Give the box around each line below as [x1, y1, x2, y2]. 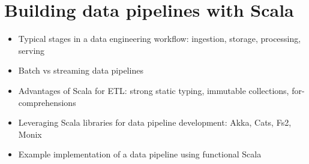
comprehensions [18, 96, 76, 108]
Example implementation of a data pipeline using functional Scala [18, 148, 262, 160]
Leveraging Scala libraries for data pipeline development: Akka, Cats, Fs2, [18, 116, 292, 129]
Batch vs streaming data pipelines [18, 64, 143, 77]
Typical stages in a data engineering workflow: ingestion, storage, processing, [18, 32, 301, 45]
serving [18, 44, 45, 56]
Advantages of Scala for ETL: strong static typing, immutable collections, [18, 84, 289, 96]
